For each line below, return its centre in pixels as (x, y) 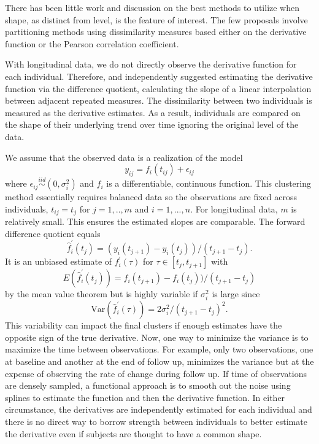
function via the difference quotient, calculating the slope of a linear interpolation (158, 88)
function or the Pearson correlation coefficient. (92, 43)
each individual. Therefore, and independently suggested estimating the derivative (159, 76)
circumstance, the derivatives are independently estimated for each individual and (159, 409)
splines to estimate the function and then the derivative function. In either (145, 397)
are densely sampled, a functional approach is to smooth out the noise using (148, 385)
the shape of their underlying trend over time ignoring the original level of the (152, 124)
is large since (236, 294)
